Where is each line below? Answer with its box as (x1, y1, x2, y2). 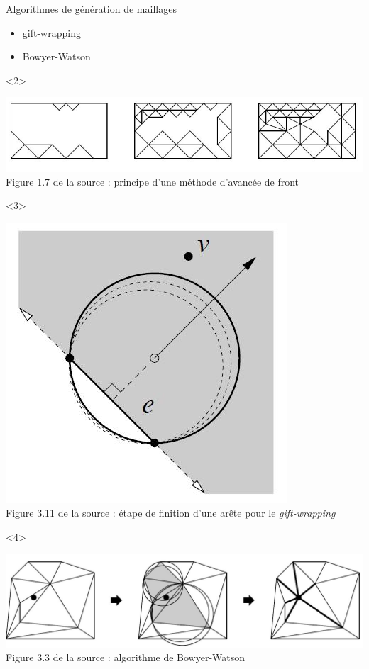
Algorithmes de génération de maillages (6, 1, 177, 16)
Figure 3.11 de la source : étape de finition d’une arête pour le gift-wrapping (6, 505, 336, 520)
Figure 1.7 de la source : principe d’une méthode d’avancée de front (6, 174, 299, 189)
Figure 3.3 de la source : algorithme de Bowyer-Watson (6, 650, 246, 665)
